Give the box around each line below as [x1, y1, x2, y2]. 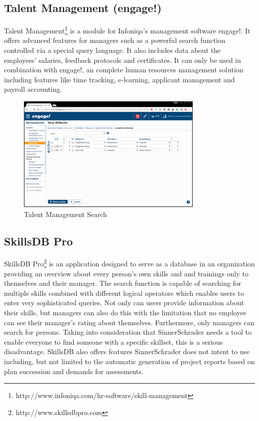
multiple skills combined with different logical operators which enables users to [4, 287, 244, 298]
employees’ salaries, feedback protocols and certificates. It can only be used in [4, 54, 241, 65]
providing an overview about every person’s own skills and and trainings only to [4, 268, 249, 278]
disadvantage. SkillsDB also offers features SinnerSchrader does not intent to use [4, 346, 250, 357]
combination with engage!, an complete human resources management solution [4, 64, 244, 75]
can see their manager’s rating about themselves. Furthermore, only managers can [4, 317, 255, 327]
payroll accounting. [4, 84, 62, 94]
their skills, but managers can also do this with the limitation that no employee [4, 307, 247, 318]
